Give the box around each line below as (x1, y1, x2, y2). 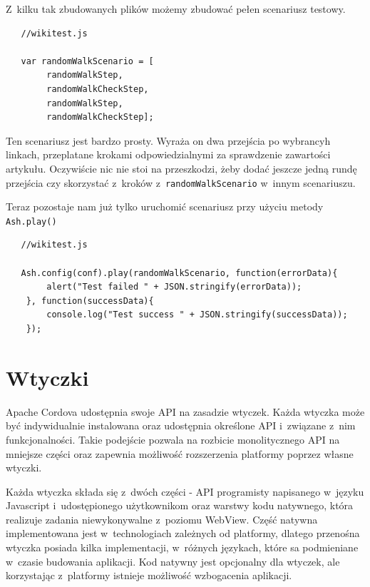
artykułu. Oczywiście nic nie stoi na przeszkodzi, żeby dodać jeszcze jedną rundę (6, 160, 357, 175)
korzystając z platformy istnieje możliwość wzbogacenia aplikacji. (6, 568, 292, 583)
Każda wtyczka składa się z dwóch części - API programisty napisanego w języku (6, 484, 364, 499)
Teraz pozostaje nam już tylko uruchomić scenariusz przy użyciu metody (6, 199, 324, 214)
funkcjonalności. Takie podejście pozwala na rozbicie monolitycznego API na (6, 432, 340, 446)
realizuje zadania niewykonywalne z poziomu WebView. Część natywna (6, 511, 318, 526)
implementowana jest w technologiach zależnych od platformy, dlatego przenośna (6, 526, 360, 541)
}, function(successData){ (26, 295, 154, 306)
